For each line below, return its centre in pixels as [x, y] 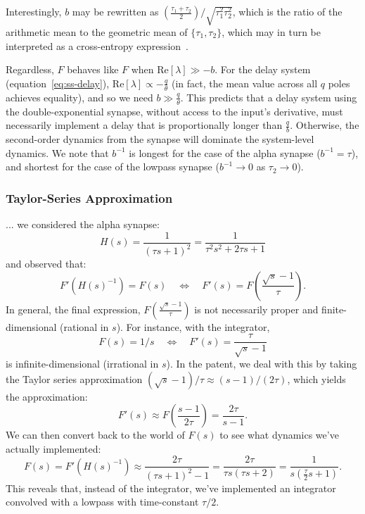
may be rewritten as [115, 11]
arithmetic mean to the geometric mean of [97, 31]
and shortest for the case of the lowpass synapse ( [113, 167]
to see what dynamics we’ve [279, 435]
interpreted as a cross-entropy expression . [97, 45]
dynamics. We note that [57, 152]
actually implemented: [53, 448]
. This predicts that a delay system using [269, 97]
